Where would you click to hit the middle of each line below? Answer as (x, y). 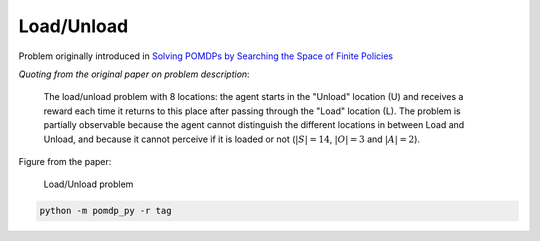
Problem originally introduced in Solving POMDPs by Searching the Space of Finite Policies (206, 56)
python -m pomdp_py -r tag (105, 211)
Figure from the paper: (65, 161)
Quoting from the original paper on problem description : (134, 74)
